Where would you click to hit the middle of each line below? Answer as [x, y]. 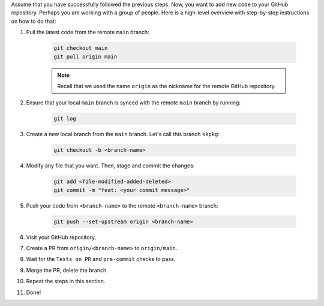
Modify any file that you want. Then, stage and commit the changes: [110, 166]
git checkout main [81, 48]
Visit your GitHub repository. [61, 237]
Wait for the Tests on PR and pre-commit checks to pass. [101, 259]
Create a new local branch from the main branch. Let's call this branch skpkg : [123, 134]
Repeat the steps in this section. [66, 281]
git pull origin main [85, 56]
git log [65, 119]
